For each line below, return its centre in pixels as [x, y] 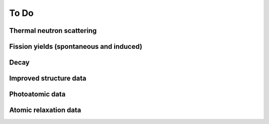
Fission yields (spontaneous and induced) [76, 47]
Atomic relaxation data [45, 110]
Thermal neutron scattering [53, 31]
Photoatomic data [37, 94]
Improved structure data [48, 78]
